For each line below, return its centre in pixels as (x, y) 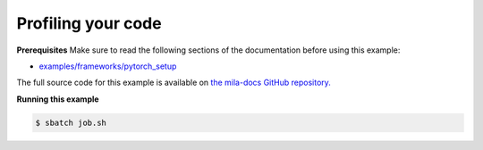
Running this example (58, 99)
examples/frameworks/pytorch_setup (108, 66)
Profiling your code (89, 23)
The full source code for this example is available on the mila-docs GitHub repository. (174, 83)
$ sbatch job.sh (71, 122)
